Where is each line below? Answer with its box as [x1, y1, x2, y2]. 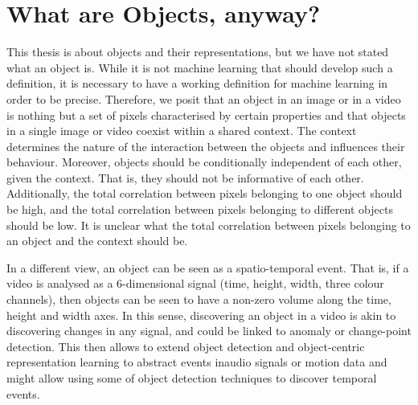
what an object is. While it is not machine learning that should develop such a [6, 59, 393, 76]
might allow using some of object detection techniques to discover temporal [6, 370, 377, 386]
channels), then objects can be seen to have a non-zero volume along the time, [6, 291, 391, 308]
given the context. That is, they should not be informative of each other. [6, 169, 364, 186]
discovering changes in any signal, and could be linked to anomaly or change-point [6, 322, 412, 339]
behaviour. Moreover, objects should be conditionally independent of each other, [6, 153, 402, 170]
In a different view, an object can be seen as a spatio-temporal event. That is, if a [6, 259, 409, 276]
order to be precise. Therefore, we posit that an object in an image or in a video [6, 90, 401, 107]
